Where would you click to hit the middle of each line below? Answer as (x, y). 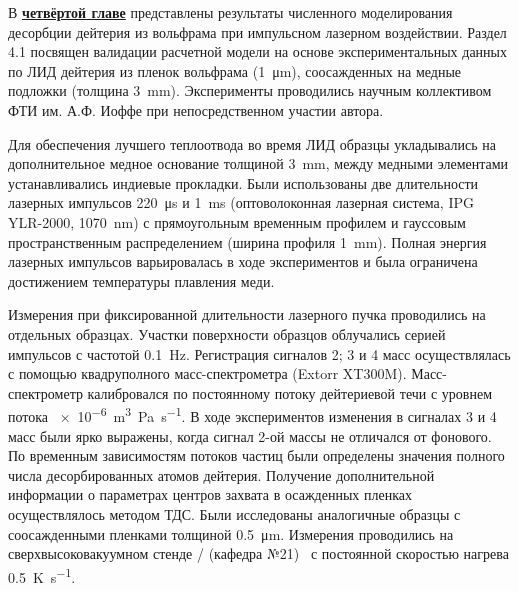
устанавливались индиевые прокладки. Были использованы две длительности (243, 182)
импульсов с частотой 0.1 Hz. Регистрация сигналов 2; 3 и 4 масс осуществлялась (259, 353)
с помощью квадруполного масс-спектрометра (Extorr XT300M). (207, 373)
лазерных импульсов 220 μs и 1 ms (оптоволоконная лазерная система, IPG (241, 202)
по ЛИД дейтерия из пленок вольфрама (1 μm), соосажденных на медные (235, 70)
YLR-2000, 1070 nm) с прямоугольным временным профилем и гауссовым (237, 221)
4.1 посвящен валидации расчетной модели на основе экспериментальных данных (257, 51)
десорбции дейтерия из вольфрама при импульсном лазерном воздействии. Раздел (257, 31)
